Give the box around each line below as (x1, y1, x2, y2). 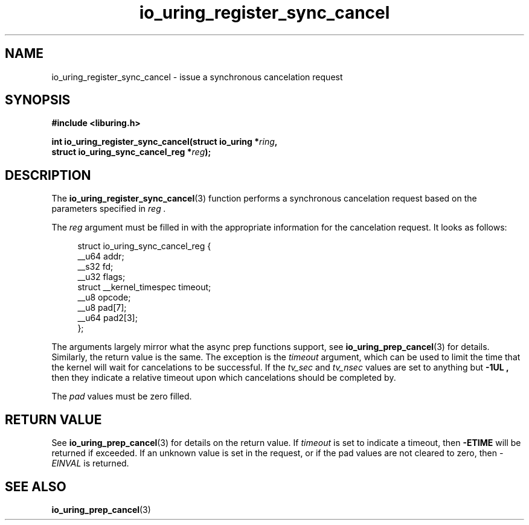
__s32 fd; (77, 261, 114, 272)
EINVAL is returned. (51, 458, 129, 469)
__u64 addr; (77, 251, 124, 262)
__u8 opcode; (77, 292, 131, 303)
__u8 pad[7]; (77, 302, 127, 313)
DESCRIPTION (5, 167, 91, 183)
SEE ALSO (5, 479, 66, 494)
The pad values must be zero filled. (51, 391, 192, 402)
